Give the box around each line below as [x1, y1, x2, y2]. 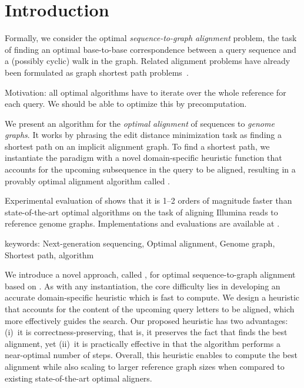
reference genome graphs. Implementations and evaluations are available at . [5, 217, 280, 230]
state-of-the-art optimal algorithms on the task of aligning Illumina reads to [5, 205, 278, 218]
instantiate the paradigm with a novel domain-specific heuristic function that [5, 151, 282, 164]
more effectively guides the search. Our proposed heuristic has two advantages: [5, 314, 288, 326]
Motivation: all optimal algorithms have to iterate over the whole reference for [5, 86, 286, 98]
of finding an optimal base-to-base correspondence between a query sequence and [5, 43, 296, 55]
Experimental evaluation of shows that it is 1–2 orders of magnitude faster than [5, 194, 292, 207]
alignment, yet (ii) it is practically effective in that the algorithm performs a [5, 337, 280, 349]
